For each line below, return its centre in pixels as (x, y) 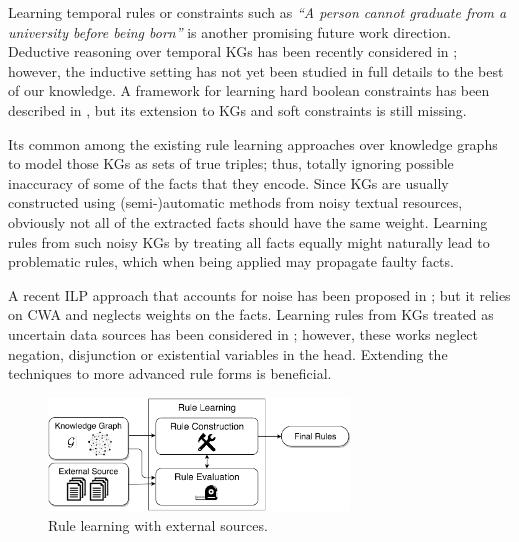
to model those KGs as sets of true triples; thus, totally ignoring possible (231, 163)
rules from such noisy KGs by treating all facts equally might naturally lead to (249, 241)
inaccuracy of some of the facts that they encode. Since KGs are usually (228, 182)
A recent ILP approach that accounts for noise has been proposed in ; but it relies (259, 294)
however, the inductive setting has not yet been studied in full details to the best (256, 70)
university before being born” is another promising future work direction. (229, 31)
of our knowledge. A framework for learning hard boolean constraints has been (249, 90)
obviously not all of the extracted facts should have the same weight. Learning (248, 221)
